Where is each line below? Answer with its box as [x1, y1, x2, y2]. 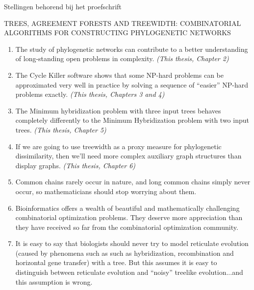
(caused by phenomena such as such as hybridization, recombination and [15, 247, 234, 258]
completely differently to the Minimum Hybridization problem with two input [15, 115, 249, 125]
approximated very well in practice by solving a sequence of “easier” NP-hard [15, 79, 249, 89]
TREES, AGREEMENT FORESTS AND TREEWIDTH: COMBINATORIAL [4, 18, 241, 28]
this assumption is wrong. [15, 276, 93, 287]
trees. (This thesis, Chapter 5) [15, 124, 106, 134]
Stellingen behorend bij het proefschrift [4, 1, 122, 11]
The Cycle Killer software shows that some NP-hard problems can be [15, 69, 224, 80]
